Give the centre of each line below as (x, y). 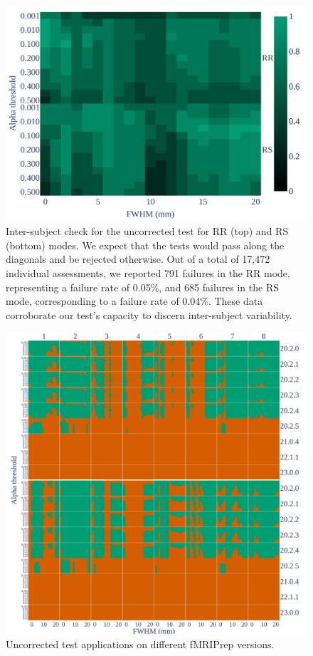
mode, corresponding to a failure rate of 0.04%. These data (134, 301)
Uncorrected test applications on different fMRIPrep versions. (140, 644)
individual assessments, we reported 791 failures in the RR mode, (148, 273)
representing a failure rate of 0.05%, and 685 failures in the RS (143, 287)
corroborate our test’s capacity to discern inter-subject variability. (149, 314)
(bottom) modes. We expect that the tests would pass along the (145, 245)
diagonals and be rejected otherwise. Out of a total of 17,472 (138, 259)
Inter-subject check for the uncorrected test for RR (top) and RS (147, 231)
